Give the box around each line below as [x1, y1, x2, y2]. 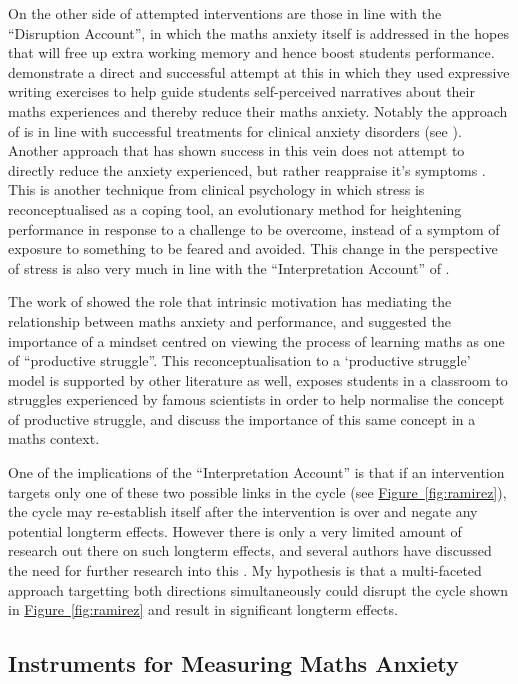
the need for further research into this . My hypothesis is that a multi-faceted [8, 560, 482, 581]
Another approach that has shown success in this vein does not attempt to [8, 140, 465, 161]
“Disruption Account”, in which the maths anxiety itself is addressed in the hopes [8, 22, 509, 43]
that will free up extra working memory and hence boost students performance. [8, 42, 495, 63]
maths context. [8, 428, 100, 449]
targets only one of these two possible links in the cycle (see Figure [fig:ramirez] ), [8, 481, 507, 502]
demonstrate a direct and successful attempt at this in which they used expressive [8, 61, 510, 82]
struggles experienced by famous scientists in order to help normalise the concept [8, 389, 505, 410]
